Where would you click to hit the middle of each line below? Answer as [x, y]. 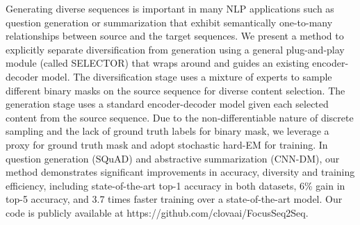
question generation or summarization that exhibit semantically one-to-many [169, 22]
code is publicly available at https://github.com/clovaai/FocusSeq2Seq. [157, 212]
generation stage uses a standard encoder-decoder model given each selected [167, 104]
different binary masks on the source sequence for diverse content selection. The [175, 90]
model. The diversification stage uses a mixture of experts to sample [187, 76]
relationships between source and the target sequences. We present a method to [175, 36]
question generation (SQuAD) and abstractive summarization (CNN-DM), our [173, 158]
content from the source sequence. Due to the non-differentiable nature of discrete [180, 117]
